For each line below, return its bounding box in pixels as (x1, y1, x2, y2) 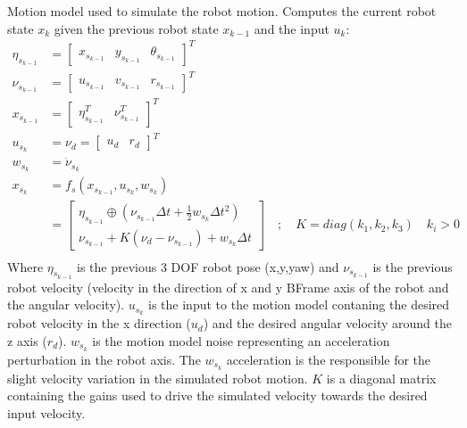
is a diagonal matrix (326, 368, 437, 387)
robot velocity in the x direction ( (7, 314, 191, 333)
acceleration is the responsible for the (226, 350, 431, 368)
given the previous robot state (54, 19, 219, 37)
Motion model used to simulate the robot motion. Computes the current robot (7, 2, 437, 20)
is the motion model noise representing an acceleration (92, 331, 390, 350)
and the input (254, 19, 329, 37)
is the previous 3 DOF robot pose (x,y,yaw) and (77, 257, 339, 276)
